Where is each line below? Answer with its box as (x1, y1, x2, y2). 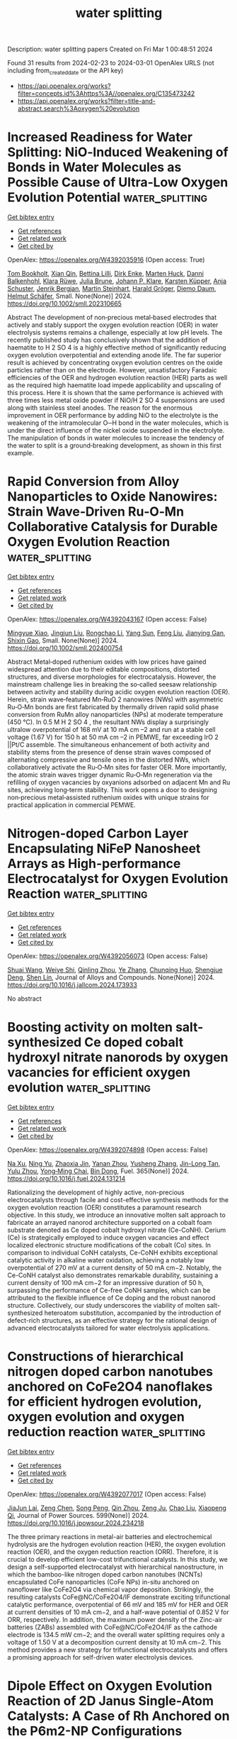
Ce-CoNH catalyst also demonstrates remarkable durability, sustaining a (7, 1271, 219, 1279)
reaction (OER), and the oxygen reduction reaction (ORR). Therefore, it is (7, 1548, 219, 1556)
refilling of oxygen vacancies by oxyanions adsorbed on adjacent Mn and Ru (7, 778, 231, 787)
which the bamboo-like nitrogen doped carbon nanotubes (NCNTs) (7, 1569, 203, 1579)
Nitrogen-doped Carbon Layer (7, 826, 189, 842)
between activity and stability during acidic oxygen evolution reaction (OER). (7, 687, 231, 696)
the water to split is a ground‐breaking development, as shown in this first (7, 441, 221, 450)
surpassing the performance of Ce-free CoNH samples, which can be (7, 1286, 211, 1294)
